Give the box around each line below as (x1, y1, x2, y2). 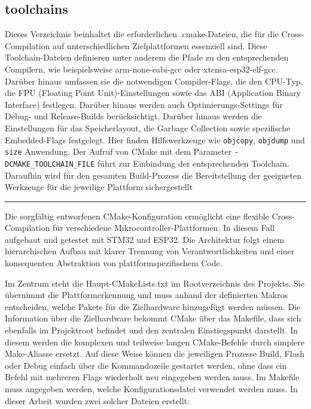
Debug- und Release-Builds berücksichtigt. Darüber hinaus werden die (5, 110, 262, 122)
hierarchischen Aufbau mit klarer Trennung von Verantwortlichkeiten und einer (5, 245, 295, 257)
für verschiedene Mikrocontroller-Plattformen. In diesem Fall (53, 221, 275, 234)
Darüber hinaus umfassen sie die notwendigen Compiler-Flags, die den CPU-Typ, (5, 74, 303, 87)
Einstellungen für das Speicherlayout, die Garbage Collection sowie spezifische (5, 121, 291, 134)
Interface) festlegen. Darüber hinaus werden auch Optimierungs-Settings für (5, 98, 283, 110)
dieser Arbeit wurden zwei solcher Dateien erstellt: (5, 394, 190, 407)
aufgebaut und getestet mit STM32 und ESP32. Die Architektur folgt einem (5, 233, 285, 245)
